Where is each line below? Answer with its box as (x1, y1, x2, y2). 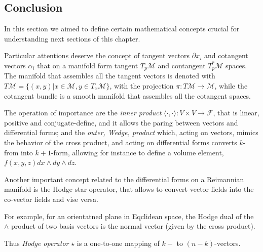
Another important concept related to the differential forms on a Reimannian (4, 174, 244, 184)
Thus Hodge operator (4, 237, 69, 248)
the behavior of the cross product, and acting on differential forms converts (4, 137, 237, 147)
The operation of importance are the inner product (4, 107, 162, 118)
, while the (214, 80, 248, 91)
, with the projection (109, 80, 174, 91)
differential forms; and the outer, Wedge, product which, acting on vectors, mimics (4, 127, 258, 138)
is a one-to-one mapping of (77, 237, 160, 248)
